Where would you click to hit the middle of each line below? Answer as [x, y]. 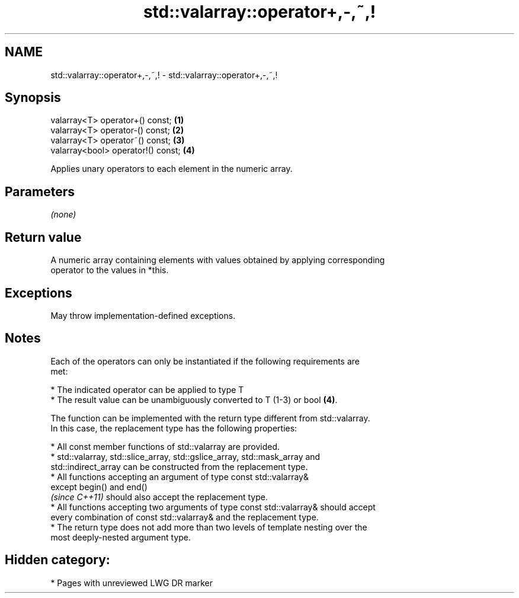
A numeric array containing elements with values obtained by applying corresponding [218, 260]
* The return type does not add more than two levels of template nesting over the [209, 527]
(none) [63, 215]
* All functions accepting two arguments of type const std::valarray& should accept [213, 507]
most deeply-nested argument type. [121, 537]
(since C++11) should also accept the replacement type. [159, 497]
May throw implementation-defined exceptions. [143, 315]
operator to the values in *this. [110, 270]
